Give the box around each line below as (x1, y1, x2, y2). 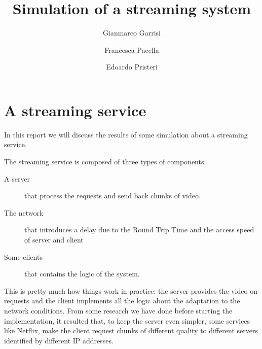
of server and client (24, 234, 84, 245)
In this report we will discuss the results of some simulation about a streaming (4, 129, 248, 139)
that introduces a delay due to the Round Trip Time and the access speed (24, 224, 254, 235)
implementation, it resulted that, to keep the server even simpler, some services (4, 315, 250, 326)
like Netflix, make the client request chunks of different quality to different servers (4, 325, 258, 336)
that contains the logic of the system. (24, 268, 140, 279)
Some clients (4, 251, 43, 262)
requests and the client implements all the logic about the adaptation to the (4, 295, 240, 306)
